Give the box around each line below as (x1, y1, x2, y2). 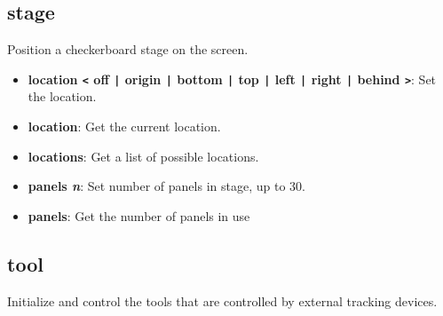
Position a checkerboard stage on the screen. (7, 40, 249, 59)
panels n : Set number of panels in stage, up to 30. (28, 177, 305, 195)
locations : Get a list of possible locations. (28, 146, 259, 165)
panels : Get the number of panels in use (28, 206, 250, 225)
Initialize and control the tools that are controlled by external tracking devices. (7, 291, 438, 310)
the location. (28, 87, 97, 106)
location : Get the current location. (28, 117, 221, 136)
